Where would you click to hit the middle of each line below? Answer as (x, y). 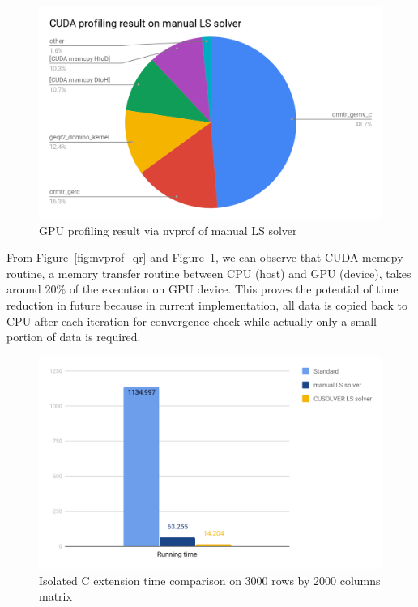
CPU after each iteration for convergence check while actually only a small (192, 321)
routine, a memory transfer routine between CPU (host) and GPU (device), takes (209, 273)
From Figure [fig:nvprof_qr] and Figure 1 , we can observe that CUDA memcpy (205, 257)
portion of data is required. (74, 337)
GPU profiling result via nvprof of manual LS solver (168, 230)
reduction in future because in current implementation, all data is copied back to (207, 305)
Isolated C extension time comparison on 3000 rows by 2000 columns (210, 580)
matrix (55, 596)
